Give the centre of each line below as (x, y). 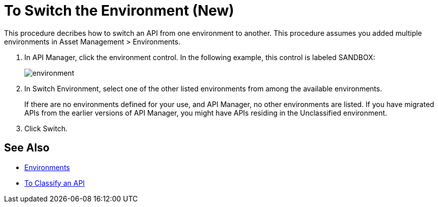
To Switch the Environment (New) (119, 11)
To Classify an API (55, 183)
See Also (27, 148)
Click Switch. (46, 128)
